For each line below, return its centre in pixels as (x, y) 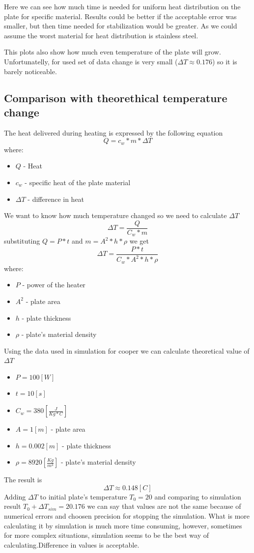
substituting (22, 241)
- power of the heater (54, 285)
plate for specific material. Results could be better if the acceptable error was (120, 16)
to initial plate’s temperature (84, 496)
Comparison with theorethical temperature (116, 97)
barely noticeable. (30, 71)
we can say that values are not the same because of (164, 506)
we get (139, 241)
